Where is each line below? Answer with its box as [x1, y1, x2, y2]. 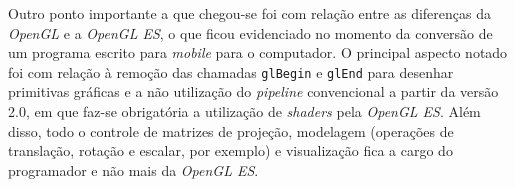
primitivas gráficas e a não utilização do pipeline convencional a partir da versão [8, 81, 499, 102]
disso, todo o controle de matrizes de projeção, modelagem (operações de [8, 120, 454, 141]
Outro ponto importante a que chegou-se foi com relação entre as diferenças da [8, 3, 491, 23]
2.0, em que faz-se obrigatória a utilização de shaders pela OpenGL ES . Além [8, 101, 481, 122]
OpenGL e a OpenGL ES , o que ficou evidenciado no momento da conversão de [8, 22, 493, 43]
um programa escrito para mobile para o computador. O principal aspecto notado [8, 42, 508, 63]
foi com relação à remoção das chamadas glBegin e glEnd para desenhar [8, 61, 454, 82]
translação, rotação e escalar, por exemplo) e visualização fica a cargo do [8, 140, 453, 161]
